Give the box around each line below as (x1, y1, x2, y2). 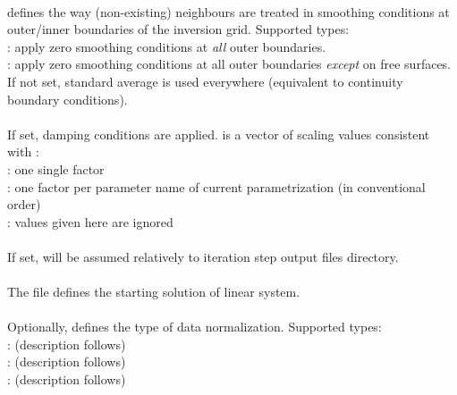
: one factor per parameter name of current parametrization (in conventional (7, 177, 426, 196)
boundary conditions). (7, 89, 128, 108)
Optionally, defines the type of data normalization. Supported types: (7, 317, 382, 336)
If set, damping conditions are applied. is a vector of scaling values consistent (7, 124, 430, 143)
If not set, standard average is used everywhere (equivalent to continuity (7, 71, 403, 90)
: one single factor (7, 159, 105, 178)
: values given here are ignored (7, 212, 173, 231)
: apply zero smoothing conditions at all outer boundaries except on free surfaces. (7, 55, 452, 73)
